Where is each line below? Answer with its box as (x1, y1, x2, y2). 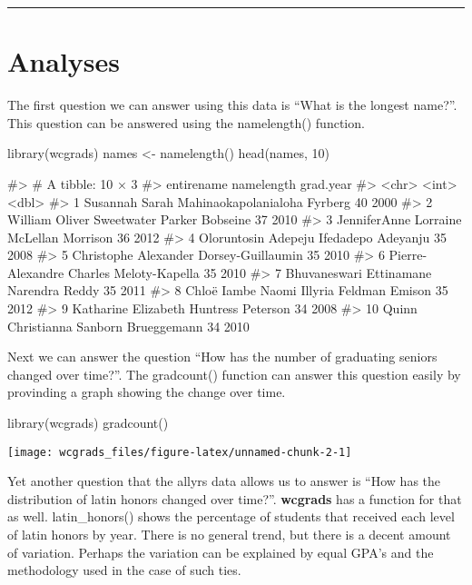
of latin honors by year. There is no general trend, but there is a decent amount (7, 525, 451, 544)
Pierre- (388, 245, 428, 264)
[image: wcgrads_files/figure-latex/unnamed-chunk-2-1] (7, 445, 352, 459)
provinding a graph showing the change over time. (7, 382, 286, 402)
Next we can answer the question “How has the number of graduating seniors (7, 347, 438, 366)
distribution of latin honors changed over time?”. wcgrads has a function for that (7, 489, 462, 508)
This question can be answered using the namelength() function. (7, 113, 365, 132)
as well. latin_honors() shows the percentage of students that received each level (7, 507, 455, 526)
